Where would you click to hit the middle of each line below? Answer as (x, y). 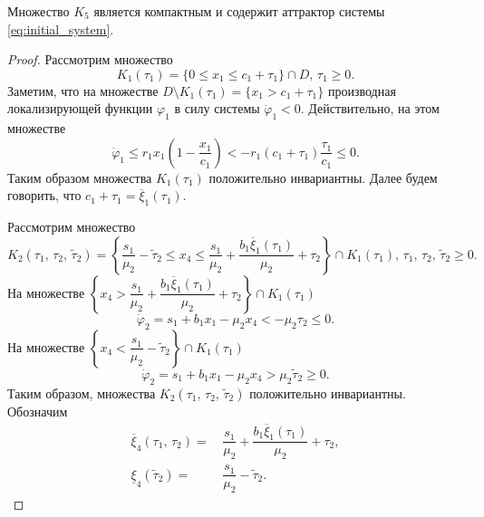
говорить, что (44, 195)
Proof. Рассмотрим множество (90, 59)
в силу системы (217, 108)
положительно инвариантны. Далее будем (323, 177)
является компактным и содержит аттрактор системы (239, 11)
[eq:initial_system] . (61, 29)
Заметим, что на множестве (83, 90)
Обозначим (38, 411)
